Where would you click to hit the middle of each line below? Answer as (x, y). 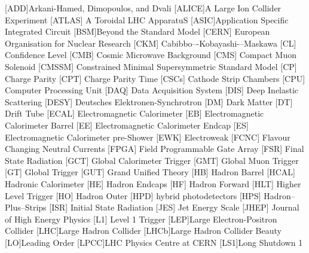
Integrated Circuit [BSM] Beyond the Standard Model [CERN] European (137, 31)
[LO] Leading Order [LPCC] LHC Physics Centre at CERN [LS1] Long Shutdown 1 (154, 242)
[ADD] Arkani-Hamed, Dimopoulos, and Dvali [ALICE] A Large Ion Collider (143, 8)
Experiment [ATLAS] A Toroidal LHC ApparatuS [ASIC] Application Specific (147, 19)
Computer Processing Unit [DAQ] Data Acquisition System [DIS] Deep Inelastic (152, 90)
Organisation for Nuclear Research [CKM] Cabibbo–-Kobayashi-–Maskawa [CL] (151, 43)
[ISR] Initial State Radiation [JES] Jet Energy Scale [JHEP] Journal (174, 207)
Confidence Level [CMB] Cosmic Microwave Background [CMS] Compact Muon (151, 55)
